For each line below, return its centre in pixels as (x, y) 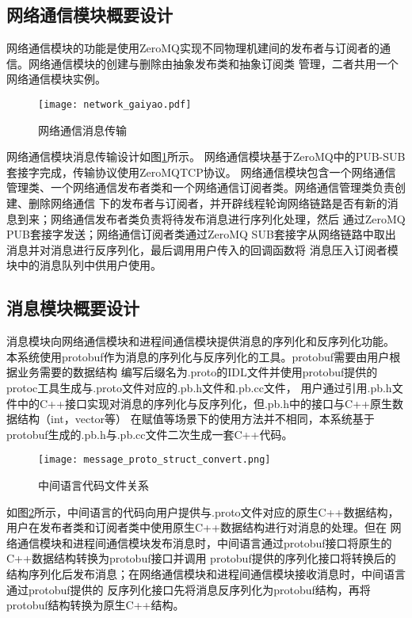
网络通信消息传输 (82, 130)
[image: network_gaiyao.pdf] (115, 104)
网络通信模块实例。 (56, 79)
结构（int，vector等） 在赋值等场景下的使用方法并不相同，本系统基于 (196, 419)
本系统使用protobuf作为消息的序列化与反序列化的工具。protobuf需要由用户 (198, 356)
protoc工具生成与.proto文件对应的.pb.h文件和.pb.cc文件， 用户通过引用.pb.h (199, 387)
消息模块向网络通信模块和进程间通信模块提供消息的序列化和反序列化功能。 (200, 341)
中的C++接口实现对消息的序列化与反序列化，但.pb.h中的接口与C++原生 (204, 403)
